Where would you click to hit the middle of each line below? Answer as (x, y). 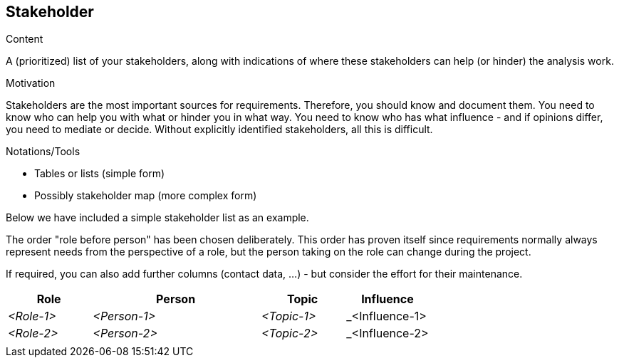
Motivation (31, 83)
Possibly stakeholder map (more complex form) (146, 196)
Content (25, 39)
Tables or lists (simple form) (100, 174)
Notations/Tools (43, 152)
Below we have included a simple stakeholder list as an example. (157, 218)
